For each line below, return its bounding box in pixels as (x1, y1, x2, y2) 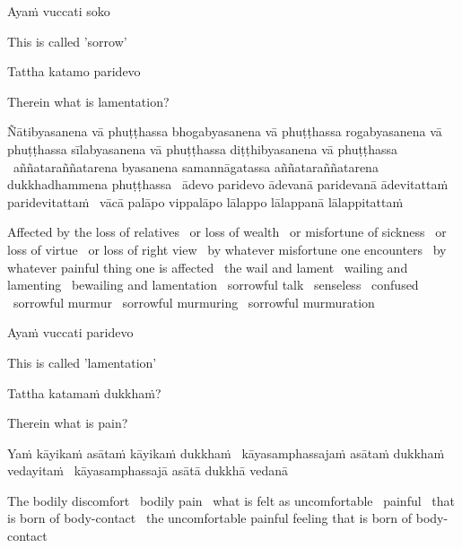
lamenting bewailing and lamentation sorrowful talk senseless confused (7, 275, 419, 294)
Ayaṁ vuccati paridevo (7, 323, 134, 342)
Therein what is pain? (7, 413, 128, 432)
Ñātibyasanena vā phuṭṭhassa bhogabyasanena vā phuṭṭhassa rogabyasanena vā (7, 122, 442, 141)
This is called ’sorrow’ (7, 31, 127, 50)
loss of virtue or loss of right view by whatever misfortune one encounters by (7, 239, 447, 258)
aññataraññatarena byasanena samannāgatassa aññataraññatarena (13, 157, 379, 176)
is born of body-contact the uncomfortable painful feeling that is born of (7, 509, 413, 527)
